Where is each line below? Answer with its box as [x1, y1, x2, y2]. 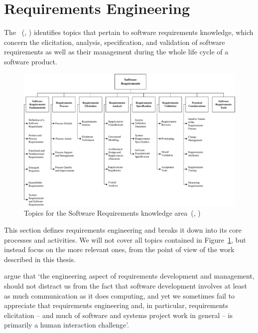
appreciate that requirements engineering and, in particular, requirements [4, 300, 229, 311]
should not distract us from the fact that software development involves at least [4, 280, 247, 291]
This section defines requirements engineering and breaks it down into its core [4, 224, 242, 235]
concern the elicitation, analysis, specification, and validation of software [4, 36, 225, 47]
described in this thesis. [4, 254, 76, 264]
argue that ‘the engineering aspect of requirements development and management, [4, 271, 255, 281]
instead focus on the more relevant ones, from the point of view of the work [4, 244, 235, 255]
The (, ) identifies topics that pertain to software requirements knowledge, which [4, 27, 254, 37]
